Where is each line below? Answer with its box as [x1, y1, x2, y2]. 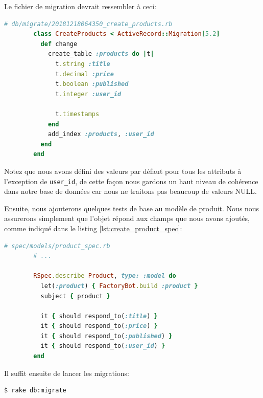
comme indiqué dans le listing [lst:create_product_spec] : [4, 223, 182, 233]
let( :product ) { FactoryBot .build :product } [40, 282, 198, 290]
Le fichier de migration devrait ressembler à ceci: [4, 1, 157, 11]
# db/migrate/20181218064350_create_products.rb [4, 20, 173, 28]
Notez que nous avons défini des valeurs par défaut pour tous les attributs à [4, 165, 242, 176]
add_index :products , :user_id [47, 130, 154, 138]
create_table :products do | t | [47, 50, 154, 58]
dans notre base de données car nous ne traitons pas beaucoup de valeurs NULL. [4, 186, 257, 196]
